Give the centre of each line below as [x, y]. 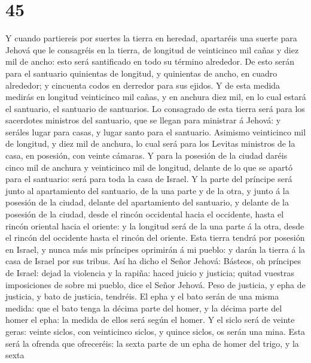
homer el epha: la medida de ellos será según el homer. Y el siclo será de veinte [150, 320]
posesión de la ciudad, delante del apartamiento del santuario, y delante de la [147, 202]
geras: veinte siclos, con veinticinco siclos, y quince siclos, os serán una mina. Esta [155, 331]
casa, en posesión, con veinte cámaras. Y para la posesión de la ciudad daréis [147, 155]
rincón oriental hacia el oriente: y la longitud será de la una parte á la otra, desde [155, 226]
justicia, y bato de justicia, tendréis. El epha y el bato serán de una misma [142, 296]
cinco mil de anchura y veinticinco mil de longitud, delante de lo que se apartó [149, 167]
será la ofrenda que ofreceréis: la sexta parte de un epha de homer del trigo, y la [152, 343]
